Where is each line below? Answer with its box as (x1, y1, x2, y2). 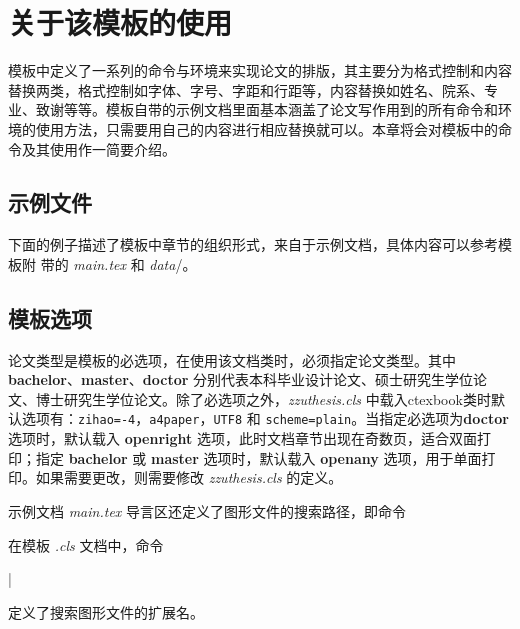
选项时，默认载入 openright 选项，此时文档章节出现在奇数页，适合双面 (8, 428, 478, 449)
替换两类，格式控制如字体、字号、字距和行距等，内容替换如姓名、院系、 (8, 79, 484, 100)
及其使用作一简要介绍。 (21, 138, 176, 159)
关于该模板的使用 (8, 2, 233, 43)
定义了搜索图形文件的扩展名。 (8, 601, 204, 622)
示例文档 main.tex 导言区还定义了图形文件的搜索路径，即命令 (8, 500, 406, 521)
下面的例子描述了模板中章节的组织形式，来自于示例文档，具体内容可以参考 (8, 234, 498, 255)
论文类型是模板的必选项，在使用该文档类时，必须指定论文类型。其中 (8, 349, 456, 370)
